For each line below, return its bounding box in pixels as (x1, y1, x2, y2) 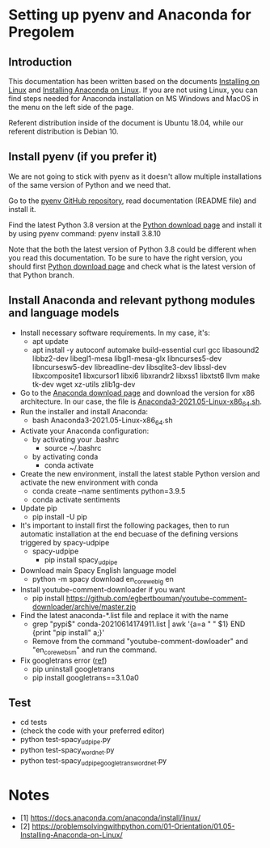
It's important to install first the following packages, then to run (19, 520, 230, 531)
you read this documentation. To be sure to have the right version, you (8, 252, 243, 262)
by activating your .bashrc (32, 435, 120, 444)
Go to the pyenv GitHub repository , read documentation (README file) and (8, 196, 257, 206)
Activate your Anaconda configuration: (19, 426, 150, 436)
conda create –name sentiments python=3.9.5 (32, 486, 186, 496)
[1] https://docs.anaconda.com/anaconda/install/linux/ (19, 812, 200, 822)
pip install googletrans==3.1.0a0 (32, 672, 139, 682)
